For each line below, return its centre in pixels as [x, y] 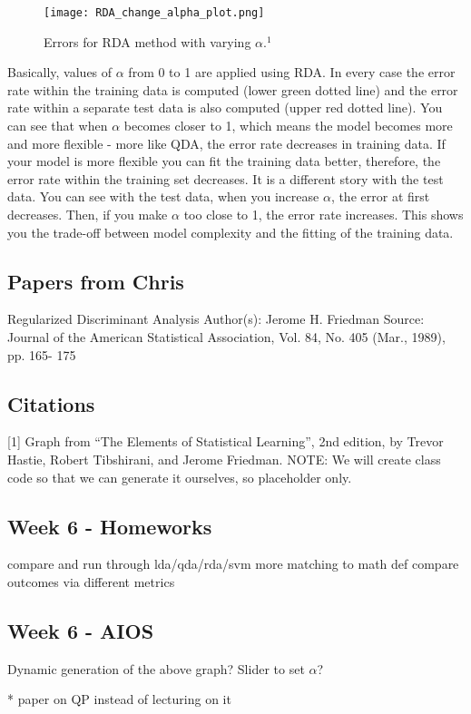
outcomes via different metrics [91, 581]
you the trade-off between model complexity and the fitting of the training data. [231, 232]
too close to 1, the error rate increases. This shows [324, 214]
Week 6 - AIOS [81, 630]
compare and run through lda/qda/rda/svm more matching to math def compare [233, 564]
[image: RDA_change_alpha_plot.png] [154, 13]
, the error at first [380, 196]
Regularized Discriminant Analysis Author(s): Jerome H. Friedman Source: [216, 319]
